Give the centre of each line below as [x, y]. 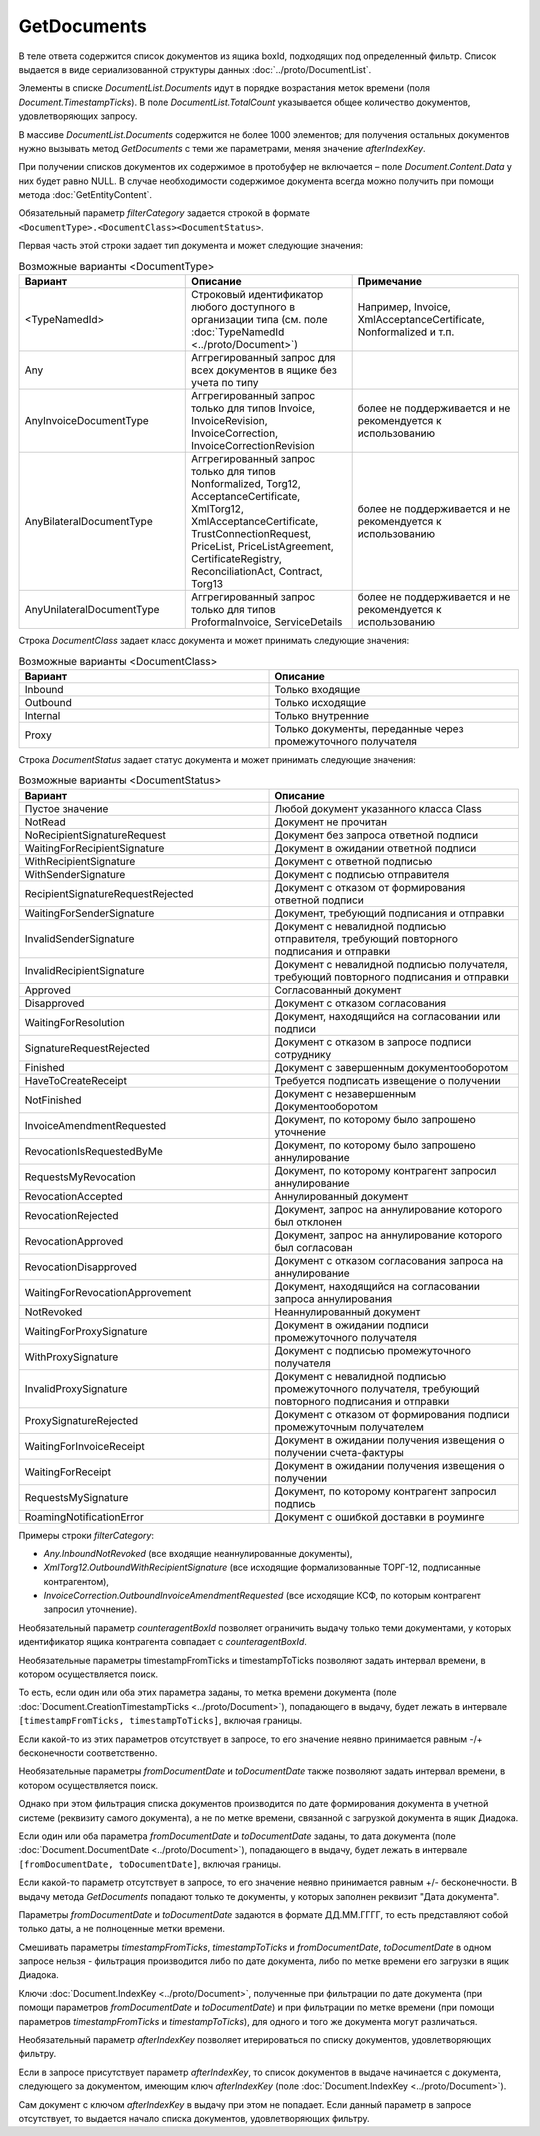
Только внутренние [322, 715]
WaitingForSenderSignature [89, 913]
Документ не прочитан [331, 822]
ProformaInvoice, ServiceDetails [267, 622]
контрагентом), [76, 1581]
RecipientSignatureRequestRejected [109, 893]
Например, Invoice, [404, 307]
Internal [42, 715]
